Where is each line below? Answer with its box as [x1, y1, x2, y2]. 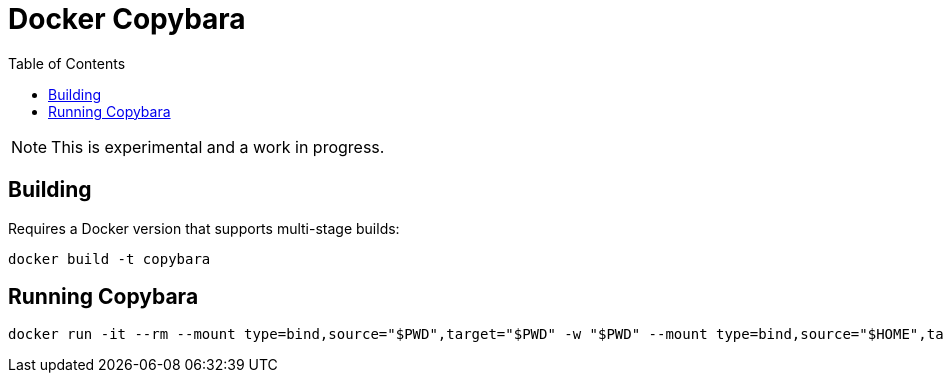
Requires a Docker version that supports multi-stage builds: [8, 219, 400, 237]
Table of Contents [8, 54, 126, 72]
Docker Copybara [8, 2, 246, 36]
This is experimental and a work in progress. [51, 136, 385, 157]
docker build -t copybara [8, 250, 211, 267]
